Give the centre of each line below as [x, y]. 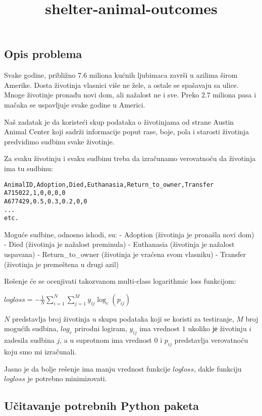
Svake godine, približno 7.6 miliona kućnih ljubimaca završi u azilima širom [121, 75]
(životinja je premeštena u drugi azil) [62, 264]
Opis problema [43, 54]
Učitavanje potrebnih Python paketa [102, 406]
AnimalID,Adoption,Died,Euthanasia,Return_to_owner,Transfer [109, 185]
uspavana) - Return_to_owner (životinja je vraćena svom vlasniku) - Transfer [125, 254]
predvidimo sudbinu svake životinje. [59, 141]
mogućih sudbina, [31, 328]
